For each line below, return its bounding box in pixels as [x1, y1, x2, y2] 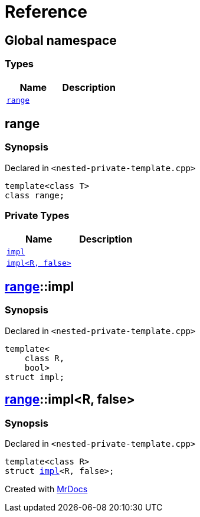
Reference [5, 2, 87, 22]
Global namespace [5, 32, 117, 48]
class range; [5, 190, 65, 200]
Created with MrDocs [5, 483, 88, 494]
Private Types [5, 210, 70, 222]
